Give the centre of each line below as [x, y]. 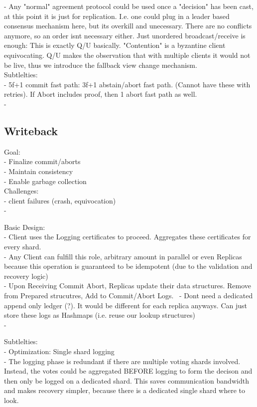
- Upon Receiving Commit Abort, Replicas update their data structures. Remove [128, 286]
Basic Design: [25, 227]
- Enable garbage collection [45, 181]
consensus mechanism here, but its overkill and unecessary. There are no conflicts [128, 26]
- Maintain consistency [39, 171]
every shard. [23, 247]
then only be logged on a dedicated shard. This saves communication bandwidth [127, 380]
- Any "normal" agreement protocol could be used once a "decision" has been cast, [129, 6]
